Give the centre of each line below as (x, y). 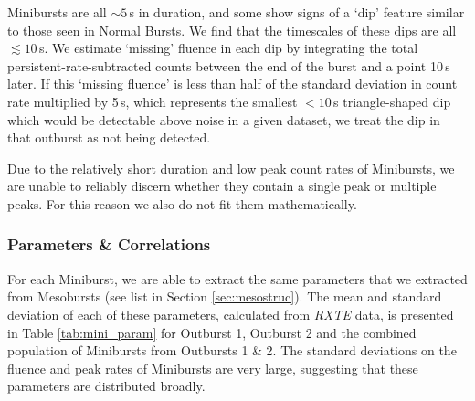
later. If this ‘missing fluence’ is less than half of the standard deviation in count (232, 84)
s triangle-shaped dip (392, 101)
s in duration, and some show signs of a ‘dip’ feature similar (297, 12)
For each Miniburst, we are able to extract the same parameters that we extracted (237, 278)
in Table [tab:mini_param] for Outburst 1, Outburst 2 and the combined (212, 332)
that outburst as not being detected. (109, 137)
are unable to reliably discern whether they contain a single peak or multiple (222, 186)
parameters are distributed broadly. (106, 386)
